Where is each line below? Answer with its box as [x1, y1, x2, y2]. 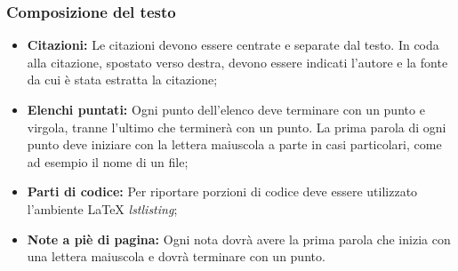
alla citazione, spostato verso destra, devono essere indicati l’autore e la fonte [27, 52, 448, 71]
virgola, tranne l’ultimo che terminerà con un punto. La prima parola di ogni [27, 117, 446, 136]
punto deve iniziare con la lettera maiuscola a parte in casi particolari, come [27, 135, 442, 154]
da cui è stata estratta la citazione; [27, 70, 218, 89]
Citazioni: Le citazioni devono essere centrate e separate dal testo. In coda [27, 36, 439, 54]
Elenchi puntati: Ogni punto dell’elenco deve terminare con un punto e [27, 100, 425, 118]
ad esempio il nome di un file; [27, 152, 189, 171]
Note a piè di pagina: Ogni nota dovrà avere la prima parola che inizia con [27, 229, 451, 248]
